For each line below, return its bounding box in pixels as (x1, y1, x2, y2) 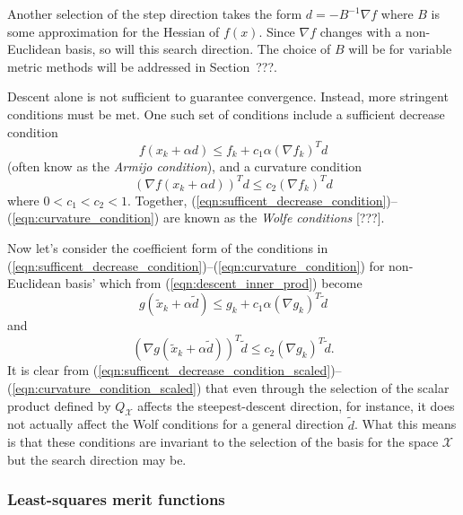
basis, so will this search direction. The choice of (65, 39, 331, 58)
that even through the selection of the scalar (205, 378, 450, 397)
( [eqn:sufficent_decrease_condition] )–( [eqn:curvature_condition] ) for (7, 256, 385, 275)
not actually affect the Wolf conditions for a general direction (7, 415, 345, 433)
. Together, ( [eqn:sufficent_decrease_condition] (127, 190, 387, 209)
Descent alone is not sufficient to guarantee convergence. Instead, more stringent (7, 87, 449, 106)
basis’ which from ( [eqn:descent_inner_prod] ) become (65, 274, 363, 292)
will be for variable (348, 39, 452, 58)
